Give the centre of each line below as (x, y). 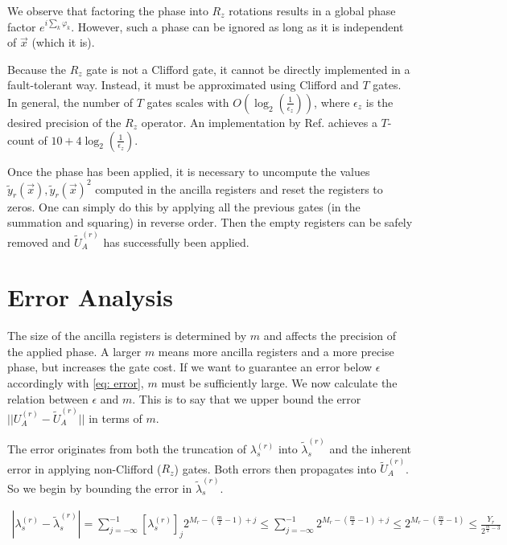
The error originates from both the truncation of (127, 449)
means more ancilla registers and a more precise (276, 351)
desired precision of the (64, 122)
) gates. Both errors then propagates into (275, 468)
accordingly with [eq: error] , (76, 383)
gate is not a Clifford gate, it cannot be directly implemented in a (248, 69)
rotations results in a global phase (312, 10)
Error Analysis (90, 297)
